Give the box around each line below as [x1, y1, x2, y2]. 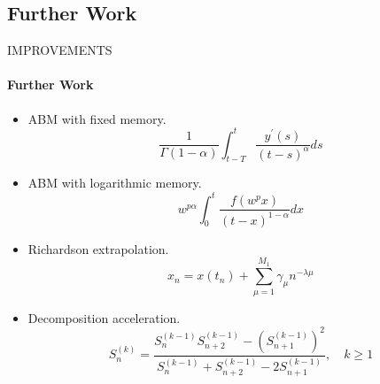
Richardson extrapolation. [27, 239, 169, 257]
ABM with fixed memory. [27, 109, 167, 127]
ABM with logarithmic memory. [27, 173, 202, 192]
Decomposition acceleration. [27, 308, 181, 326]
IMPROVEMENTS [7, 41, 112, 59]
